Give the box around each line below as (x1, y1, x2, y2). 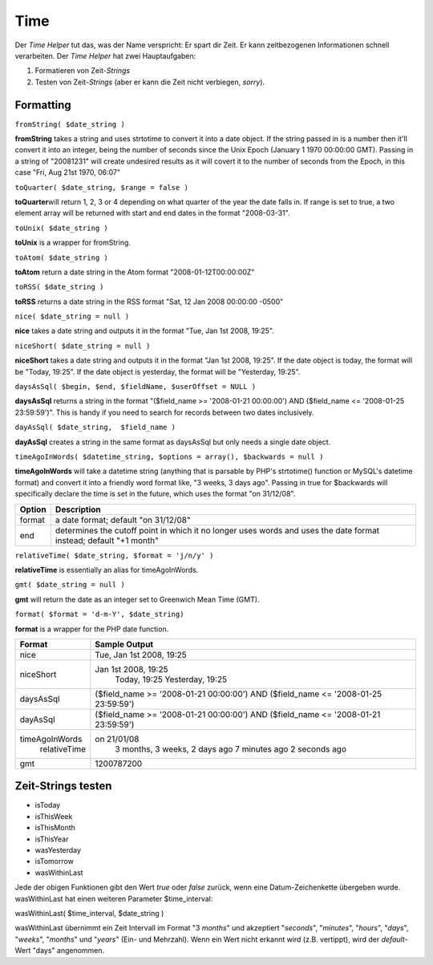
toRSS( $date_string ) (14, 282, 104, 292)
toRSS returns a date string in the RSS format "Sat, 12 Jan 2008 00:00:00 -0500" (14, 297, 284, 306)
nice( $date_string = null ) (14, 312, 130, 321)
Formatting (14, 98, 71, 112)
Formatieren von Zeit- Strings (34, 66, 131, 75)
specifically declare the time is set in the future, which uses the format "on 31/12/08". (14, 489, 296, 499)
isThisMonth (34, 823, 76, 833)
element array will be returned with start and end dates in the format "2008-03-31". (14, 209, 290, 218)
